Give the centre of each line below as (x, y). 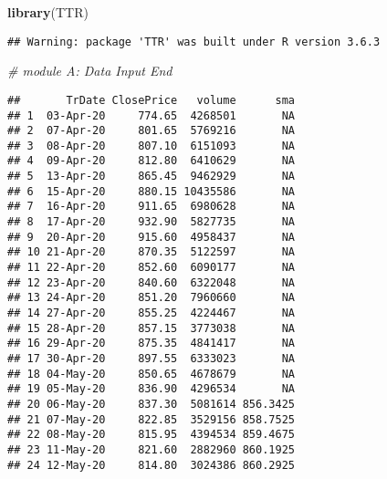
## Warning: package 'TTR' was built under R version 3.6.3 (194, 42)
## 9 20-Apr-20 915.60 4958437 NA (151, 237)
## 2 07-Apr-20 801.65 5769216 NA (151, 131)
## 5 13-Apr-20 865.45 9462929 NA (151, 177)
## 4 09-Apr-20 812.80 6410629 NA (151, 161)
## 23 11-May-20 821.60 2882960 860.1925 (151, 449)
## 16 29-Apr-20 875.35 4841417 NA (151, 344)
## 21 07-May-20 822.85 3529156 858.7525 (151, 419)
